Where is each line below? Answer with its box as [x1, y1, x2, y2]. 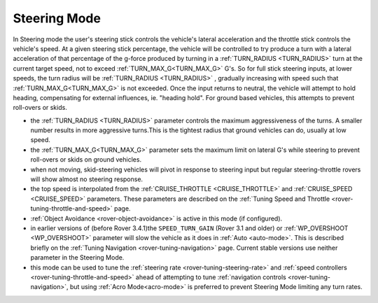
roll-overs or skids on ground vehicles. [30, 155, 142, 164]
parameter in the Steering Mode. [30, 253, 125, 262]
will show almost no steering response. [30, 175, 143, 183]
